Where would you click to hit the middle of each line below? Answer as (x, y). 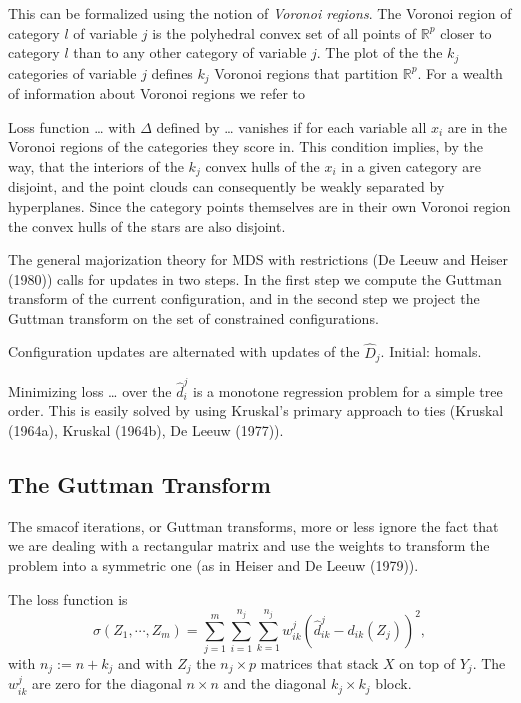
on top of (427, 663)
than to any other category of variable (190, 52)
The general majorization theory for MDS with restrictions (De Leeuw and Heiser (258, 259)
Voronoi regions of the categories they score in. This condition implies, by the (245, 146)
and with (145, 663)
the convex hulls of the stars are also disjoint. (147, 225)
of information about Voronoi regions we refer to (157, 93)
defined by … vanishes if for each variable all (291, 126)
